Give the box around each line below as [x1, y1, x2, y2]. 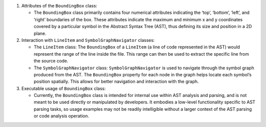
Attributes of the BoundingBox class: [21, 3, 98, 8]
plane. [33, 30, 47, 36]
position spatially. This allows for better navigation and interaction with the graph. [33, 79, 199, 85]
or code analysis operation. [33, 113, 90, 119]
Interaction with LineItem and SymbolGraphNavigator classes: [21, 37, 155, 43]
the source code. [33, 58, 68, 64]
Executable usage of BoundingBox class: [21, 85, 106, 91]
